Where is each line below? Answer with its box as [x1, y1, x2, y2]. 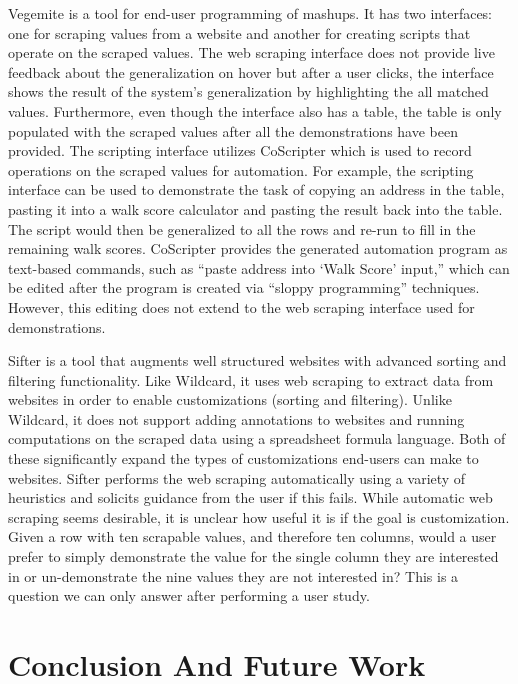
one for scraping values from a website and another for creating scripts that [8, 22, 471, 43]
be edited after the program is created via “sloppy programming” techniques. [8, 277, 480, 298]
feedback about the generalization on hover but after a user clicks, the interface [8, 61, 494, 82]
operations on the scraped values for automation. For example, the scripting [8, 159, 474, 180]
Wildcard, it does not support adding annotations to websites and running [8, 408, 465, 429]
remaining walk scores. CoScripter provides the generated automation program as [8, 238, 508, 259]
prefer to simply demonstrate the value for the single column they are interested [8, 546, 499, 567]
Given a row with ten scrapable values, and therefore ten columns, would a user [8, 526, 497, 547]
